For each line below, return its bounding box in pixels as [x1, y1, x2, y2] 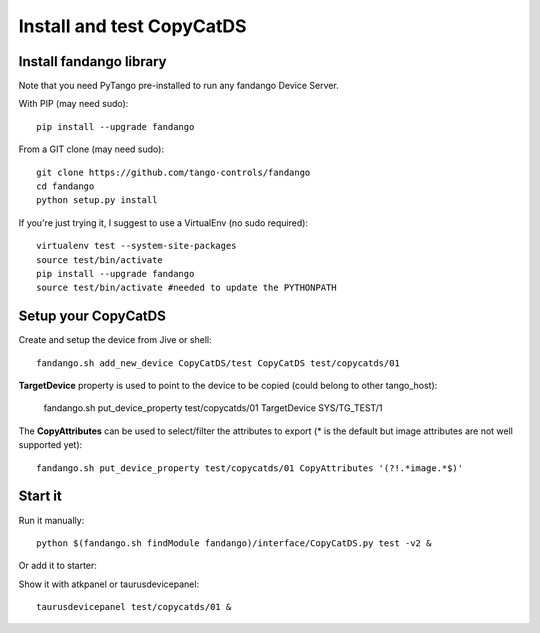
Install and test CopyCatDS [18, 15, 247, 37]
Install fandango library [18, 53, 167, 70]
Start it [18, 488, 62, 505]
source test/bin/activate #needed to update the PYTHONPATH [36, 282, 337, 294]
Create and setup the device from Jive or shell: [18, 334, 212, 346]
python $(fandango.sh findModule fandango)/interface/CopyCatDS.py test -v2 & [36, 537, 432, 549]
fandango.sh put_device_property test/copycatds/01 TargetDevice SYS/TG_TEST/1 [43, 402, 383, 414]
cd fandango [36, 181, 95, 192]
